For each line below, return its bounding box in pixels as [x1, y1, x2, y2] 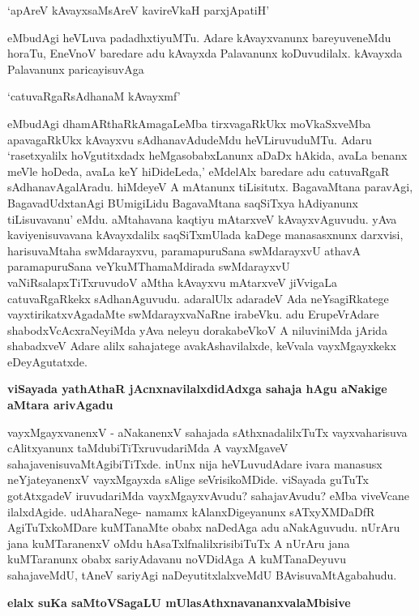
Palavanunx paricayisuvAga [7, 60, 144, 77]
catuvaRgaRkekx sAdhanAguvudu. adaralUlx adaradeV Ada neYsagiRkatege [7, 289, 389, 306]
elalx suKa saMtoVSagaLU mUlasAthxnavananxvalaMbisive [7, 593, 351, 610]
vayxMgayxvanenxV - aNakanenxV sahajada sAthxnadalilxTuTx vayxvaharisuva [7, 423, 408, 440]
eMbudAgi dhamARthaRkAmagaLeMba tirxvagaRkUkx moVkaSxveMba [7, 114, 371, 131]
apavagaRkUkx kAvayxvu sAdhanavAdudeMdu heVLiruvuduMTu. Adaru [7, 130, 372, 148]
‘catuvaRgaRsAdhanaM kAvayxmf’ [7, 88, 181, 105]
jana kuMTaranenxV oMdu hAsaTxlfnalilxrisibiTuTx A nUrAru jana [7, 534, 350, 551]
